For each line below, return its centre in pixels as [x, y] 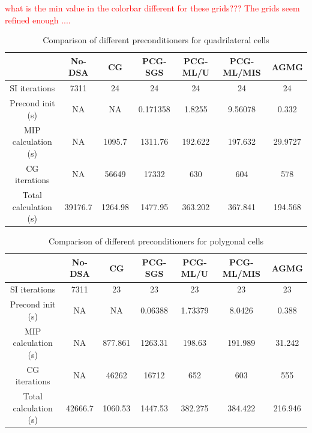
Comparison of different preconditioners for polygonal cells [156, 241]
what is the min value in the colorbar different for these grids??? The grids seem [152, 8]
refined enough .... [38, 20]
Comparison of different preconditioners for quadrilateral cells [156, 40]
